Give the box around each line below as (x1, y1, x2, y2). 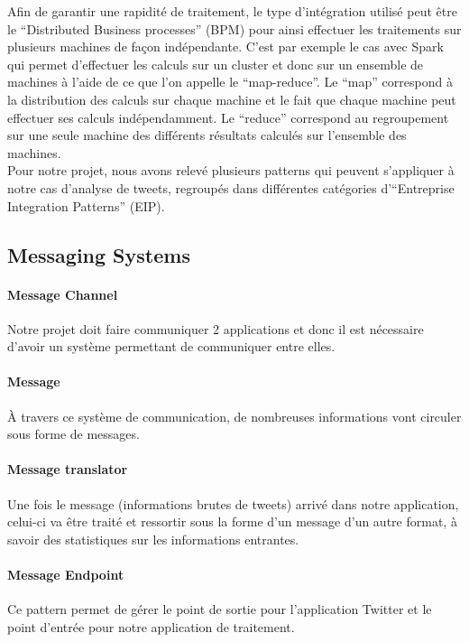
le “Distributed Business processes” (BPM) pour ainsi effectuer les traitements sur (7, 19, 462, 38)
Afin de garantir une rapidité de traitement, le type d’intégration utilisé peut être (7, 2, 457, 20)
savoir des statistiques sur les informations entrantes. (7, 529, 299, 548)
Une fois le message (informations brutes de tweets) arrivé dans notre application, (7, 494, 459, 513)
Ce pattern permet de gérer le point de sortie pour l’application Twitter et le (7, 600, 432, 619)
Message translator (7, 460, 128, 479)
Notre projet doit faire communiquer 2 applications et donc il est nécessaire (7, 319, 424, 338)
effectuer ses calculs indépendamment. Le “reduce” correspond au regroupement (7, 107, 449, 126)
